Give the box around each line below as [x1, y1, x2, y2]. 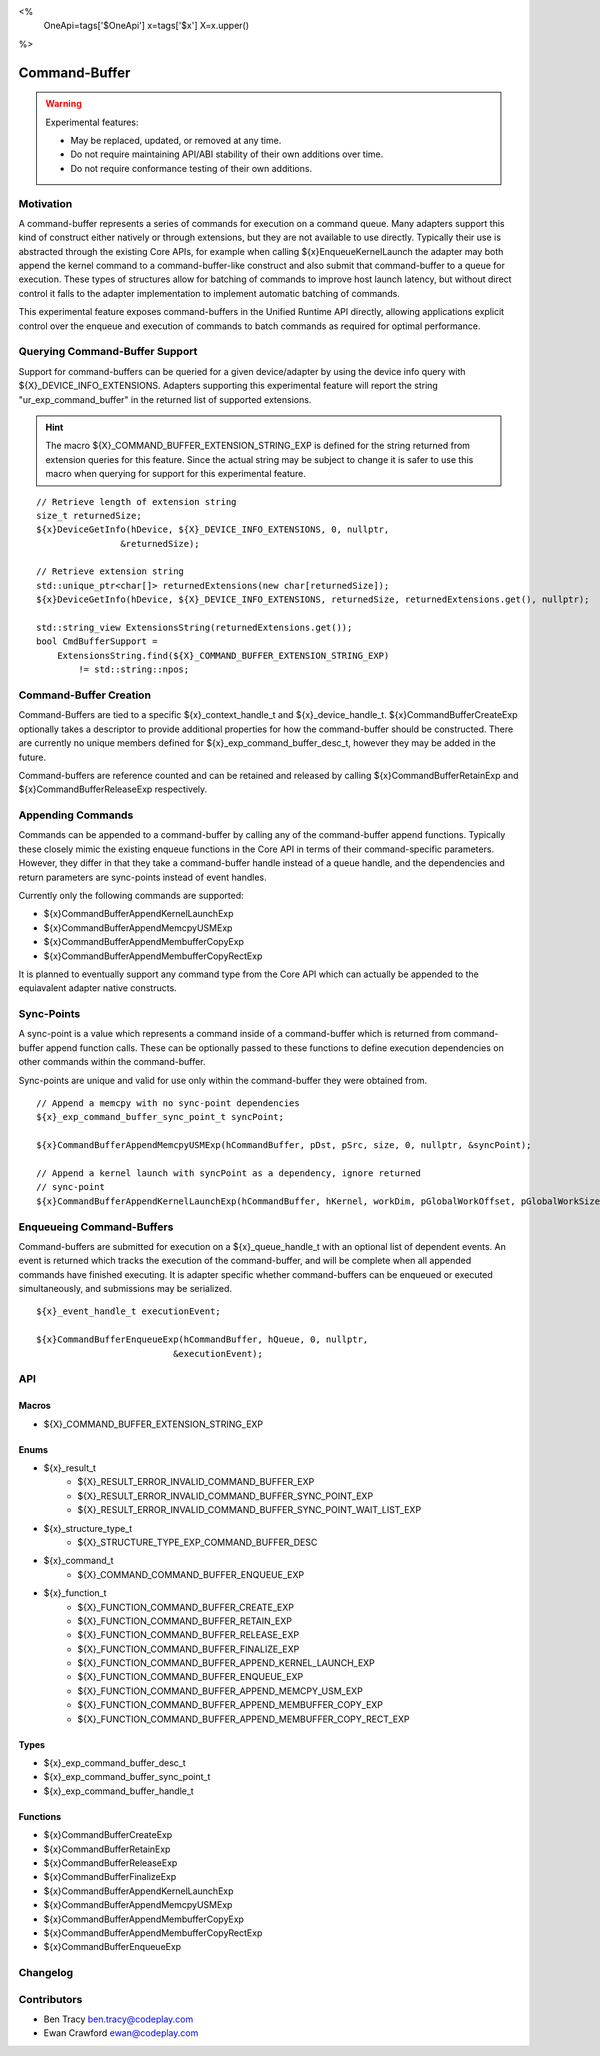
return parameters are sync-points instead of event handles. [18, 871, 267, 883]
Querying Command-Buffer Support [18, 345, 198, 359]
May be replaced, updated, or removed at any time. [70, 134, 282, 146]
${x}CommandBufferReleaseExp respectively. [18, 783, 208, 795]
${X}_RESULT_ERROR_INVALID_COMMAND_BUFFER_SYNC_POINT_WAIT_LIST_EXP [77, 1504, 422, 1516]
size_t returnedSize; [36, 510, 142, 521]
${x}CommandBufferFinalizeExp [43, 1871, 177, 1883]
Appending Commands [18, 808, 134, 822]
